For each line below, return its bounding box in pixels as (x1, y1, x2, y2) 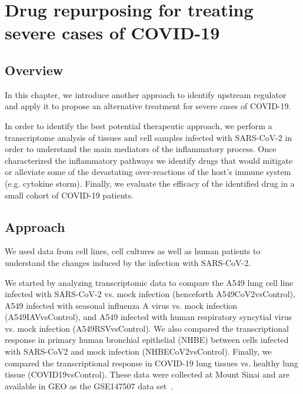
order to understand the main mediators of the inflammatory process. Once (5, 143, 277, 155)
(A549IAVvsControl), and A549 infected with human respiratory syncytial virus (5, 311, 292, 323)
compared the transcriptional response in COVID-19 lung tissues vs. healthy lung (5, 356, 298, 369)
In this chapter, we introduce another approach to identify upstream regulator (5, 88, 287, 100)
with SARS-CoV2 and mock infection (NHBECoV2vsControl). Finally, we (5, 345, 272, 358)
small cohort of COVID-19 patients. (5, 188, 134, 201)
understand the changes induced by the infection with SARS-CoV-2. (5, 256, 251, 268)
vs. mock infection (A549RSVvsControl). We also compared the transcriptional (5, 322, 289, 334)
